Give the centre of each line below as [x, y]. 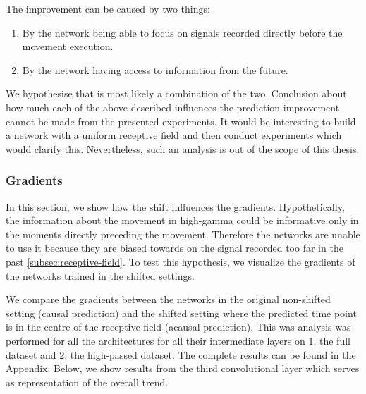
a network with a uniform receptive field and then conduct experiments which [174, 135]
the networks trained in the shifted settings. [100, 275]
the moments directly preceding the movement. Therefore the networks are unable [183, 234]
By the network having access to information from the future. [155, 69]
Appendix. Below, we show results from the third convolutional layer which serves [183, 368]
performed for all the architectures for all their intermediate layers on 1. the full [178, 340]
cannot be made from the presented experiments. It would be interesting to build [181, 121]
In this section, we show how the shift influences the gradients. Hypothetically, [175, 206]
